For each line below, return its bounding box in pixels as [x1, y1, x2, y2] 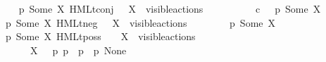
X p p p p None [30, 42, 127, 57]
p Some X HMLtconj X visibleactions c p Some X [18, 1, 321, 15]
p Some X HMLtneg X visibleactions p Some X [5, 15, 276, 30]
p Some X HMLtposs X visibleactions [5, 29, 196, 44]
